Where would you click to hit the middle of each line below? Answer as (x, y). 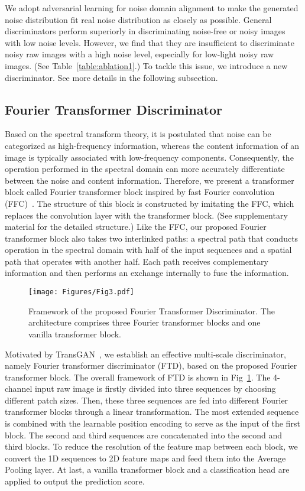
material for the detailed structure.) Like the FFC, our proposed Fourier (136, 227)
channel (19, 388)
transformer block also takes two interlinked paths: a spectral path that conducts (152, 238)
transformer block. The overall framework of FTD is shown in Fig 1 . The (138, 377)
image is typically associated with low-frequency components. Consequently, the (149, 157)
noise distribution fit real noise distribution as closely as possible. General (138, 19)
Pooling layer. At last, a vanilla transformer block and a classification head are (147, 469)
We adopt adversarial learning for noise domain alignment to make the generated (152, 8)
